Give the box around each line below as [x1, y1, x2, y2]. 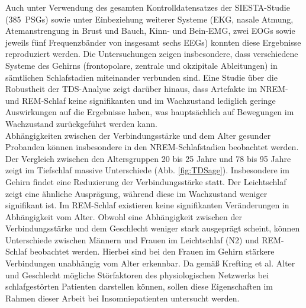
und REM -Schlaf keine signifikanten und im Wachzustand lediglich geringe [5, 94, 276, 106]
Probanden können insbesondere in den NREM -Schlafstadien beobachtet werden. [5, 141, 299, 153]
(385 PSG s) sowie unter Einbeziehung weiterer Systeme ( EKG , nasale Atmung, [5, 12, 294, 25]
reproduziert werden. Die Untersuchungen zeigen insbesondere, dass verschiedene [5, 47, 298, 60]
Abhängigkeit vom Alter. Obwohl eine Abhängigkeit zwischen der [5, 210, 242, 223]
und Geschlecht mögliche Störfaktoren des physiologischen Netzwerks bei [5, 268, 269, 281]
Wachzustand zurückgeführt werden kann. [5, 117, 157, 129]
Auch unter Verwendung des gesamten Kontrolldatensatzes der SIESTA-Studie [5, 1, 290, 13]
